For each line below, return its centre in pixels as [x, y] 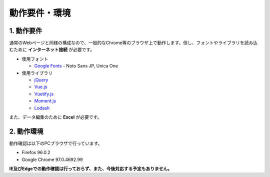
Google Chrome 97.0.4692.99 [52, 159]
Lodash [42, 108]
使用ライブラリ [37, 73]
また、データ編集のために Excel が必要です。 [55, 117]
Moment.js [45, 101]
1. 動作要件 [26, 31]
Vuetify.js [44, 94]
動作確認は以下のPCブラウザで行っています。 [56, 143]
